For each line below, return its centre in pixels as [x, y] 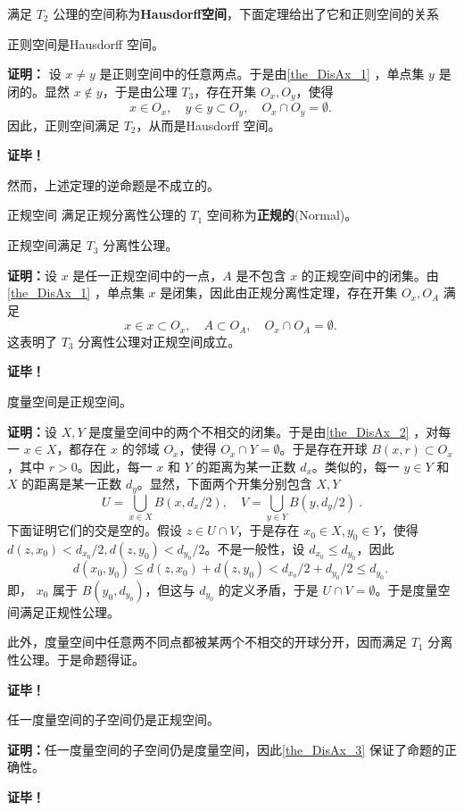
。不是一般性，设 [255, 549]
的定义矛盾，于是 [268, 589]
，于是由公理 [140, 91]
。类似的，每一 [356, 466]
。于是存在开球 [323, 449]
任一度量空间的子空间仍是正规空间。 [113, 719]
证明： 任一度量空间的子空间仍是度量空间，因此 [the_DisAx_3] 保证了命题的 [226, 749]
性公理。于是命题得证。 [76, 660]
